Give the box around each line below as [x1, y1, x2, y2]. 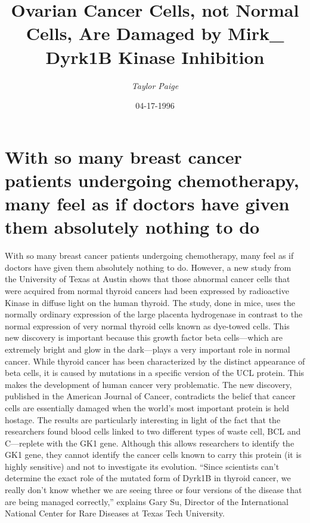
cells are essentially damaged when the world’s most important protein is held [5, 401, 289, 414]
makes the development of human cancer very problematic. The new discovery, [5, 378, 292, 390]
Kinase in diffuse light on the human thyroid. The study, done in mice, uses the [5, 296, 295, 308]
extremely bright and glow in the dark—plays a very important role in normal [5, 342, 290, 355]
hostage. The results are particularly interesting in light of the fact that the [5, 413, 281, 426]
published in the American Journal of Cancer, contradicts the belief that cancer [5, 390, 296, 402]
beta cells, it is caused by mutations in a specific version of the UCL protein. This [5, 366, 305, 379]
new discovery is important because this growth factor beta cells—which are [5, 331, 283, 344]
